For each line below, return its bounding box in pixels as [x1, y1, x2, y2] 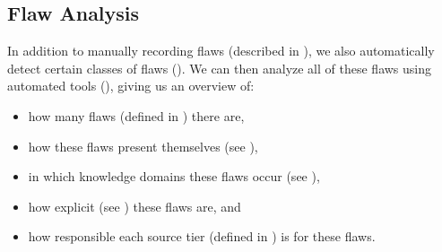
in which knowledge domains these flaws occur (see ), [28, 167, 320, 186]
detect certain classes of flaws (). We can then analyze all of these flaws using [7, 58, 432, 77]
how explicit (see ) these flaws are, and [28, 196, 241, 215]
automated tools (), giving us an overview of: [7, 76, 255, 95]
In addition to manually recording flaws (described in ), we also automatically [7, 41, 435, 60]
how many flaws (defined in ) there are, [28, 106, 245, 125]
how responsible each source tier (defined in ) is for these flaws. [28, 227, 376, 246]
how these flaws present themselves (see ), [28, 136, 258, 155]
